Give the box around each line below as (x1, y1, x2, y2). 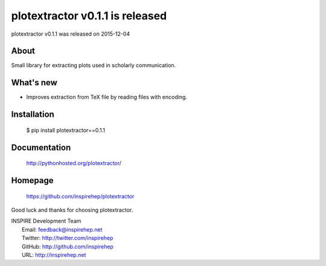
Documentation (11, 142, 71, 152)
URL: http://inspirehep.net (22, 251, 86, 258)
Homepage (11, 175, 54, 186)
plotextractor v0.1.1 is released (11, 9, 167, 22)
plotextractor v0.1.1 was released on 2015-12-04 (11, 30, 130, 37)
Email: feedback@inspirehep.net (22, 225, 103, 233)
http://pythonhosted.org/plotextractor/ (26, 160, 122, 167)
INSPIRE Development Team (11, 218, 81, 225)
